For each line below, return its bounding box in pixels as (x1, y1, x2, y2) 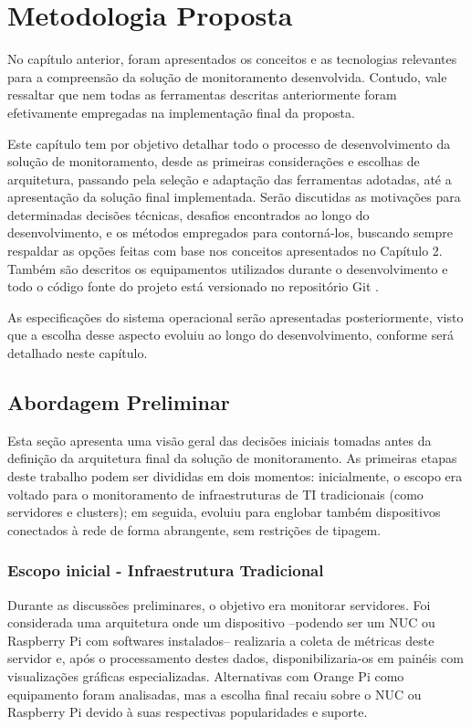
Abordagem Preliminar (7, 388, 230, 416)
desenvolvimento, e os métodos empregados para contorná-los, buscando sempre (7, 223, 453, 242)
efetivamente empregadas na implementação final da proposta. (7, 102, 355, 121)
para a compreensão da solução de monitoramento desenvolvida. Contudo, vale (7, 67, 447, 86)
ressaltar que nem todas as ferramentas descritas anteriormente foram (7, 85, 397, 104)
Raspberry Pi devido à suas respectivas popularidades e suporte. (7, 702, 368, 722)
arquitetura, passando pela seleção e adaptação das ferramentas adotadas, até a (7, 169, 452, 188)
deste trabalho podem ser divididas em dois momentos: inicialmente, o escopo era (7, 467, 463, 486)
